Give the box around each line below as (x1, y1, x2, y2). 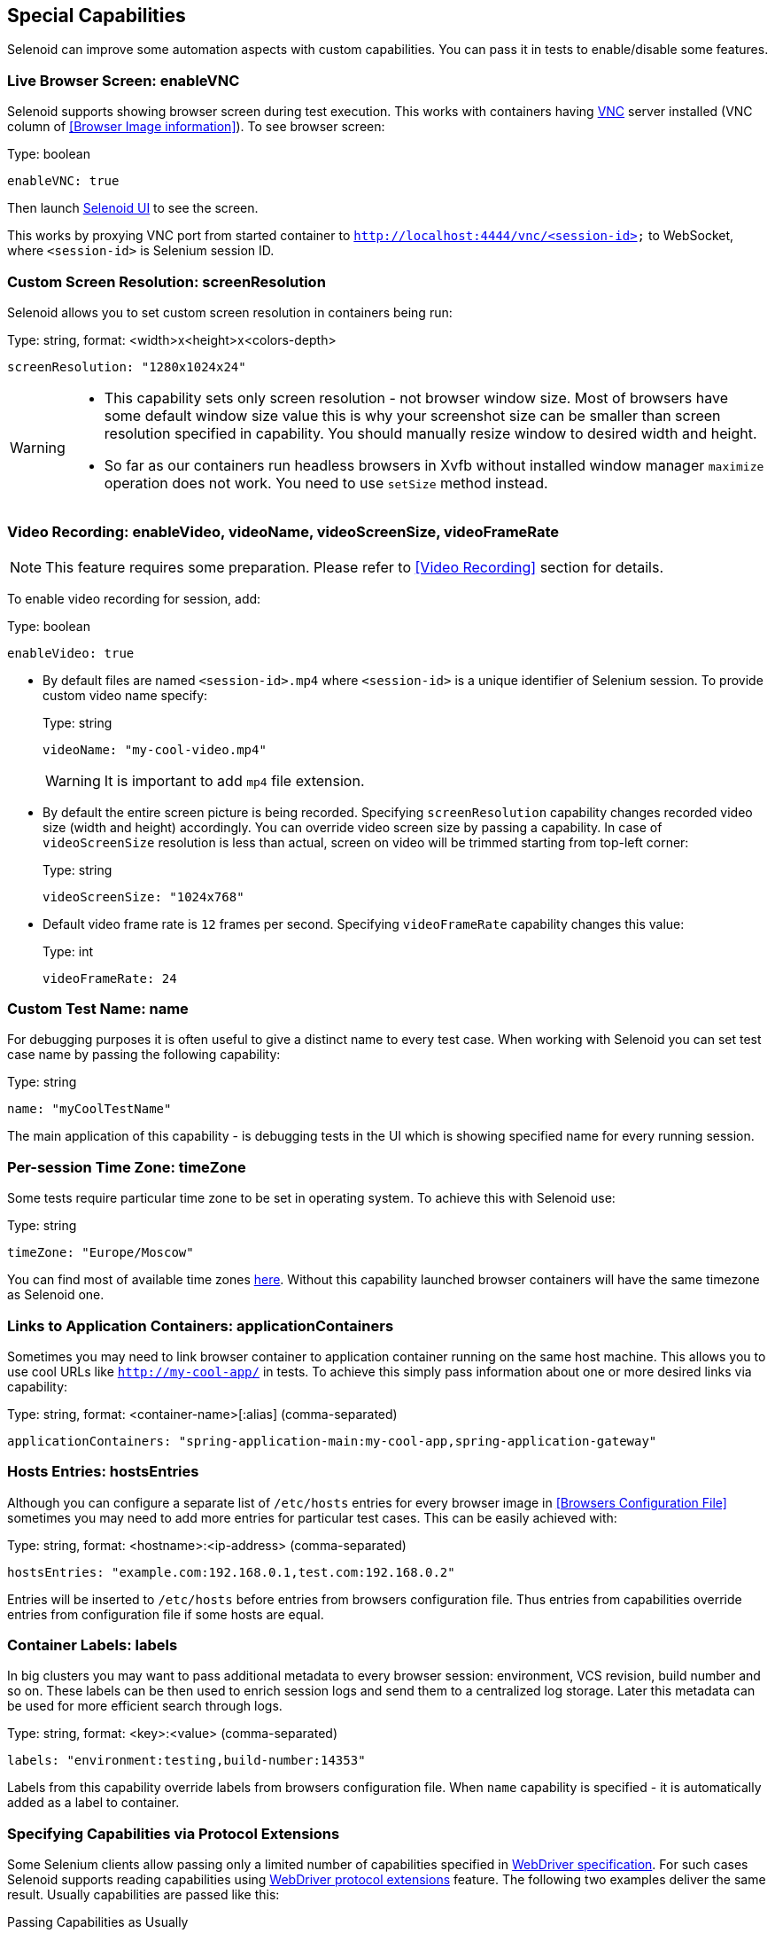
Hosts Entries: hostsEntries (7, 1462, 199, 1481)
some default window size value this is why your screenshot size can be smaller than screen (104, 406, 721, 425)
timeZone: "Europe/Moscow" (7, 1245, 194, 1260)
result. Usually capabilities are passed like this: (7, 1887, 280, 1903)
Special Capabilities (7, 4, 186, 27)
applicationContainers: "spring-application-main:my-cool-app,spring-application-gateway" (7, 1433, 657, 1448)
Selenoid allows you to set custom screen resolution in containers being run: (7, 304, 453, 320)
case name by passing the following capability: (7, 1047, 281, 1063)
